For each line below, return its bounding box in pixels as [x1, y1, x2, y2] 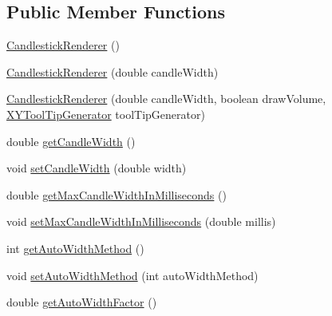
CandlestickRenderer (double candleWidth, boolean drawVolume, [6, 90, 326, 107]
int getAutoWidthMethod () [6, 239, 144, 256]
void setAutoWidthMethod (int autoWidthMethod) [6, 267, 259, 283]
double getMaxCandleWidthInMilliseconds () [6, 186, 227, 203]
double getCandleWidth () [6, 132, 136, 149]
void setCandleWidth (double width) [6, 160, 187, 176]
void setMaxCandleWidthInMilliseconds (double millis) [6, 213, 276, 230]
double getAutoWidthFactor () [6, 294, 157, 310]
